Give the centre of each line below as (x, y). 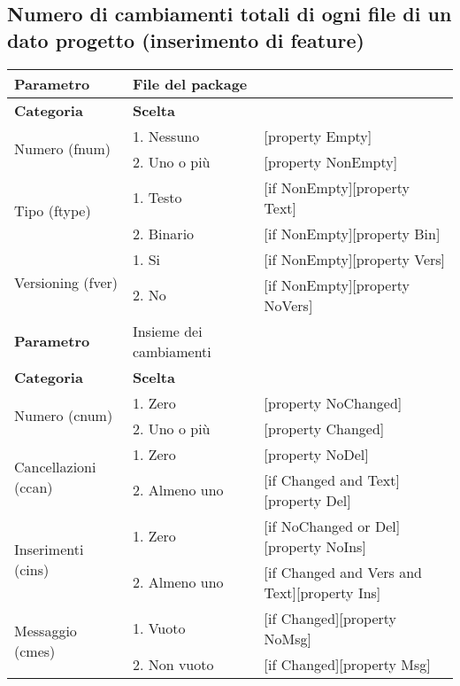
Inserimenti (49, 549)
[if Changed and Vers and (343, 572)
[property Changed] (324, 428)
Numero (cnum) (64, 416)
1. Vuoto (159, 628)
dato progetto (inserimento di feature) (186, 39)
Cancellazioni (55, 467)
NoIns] (346, 546)
